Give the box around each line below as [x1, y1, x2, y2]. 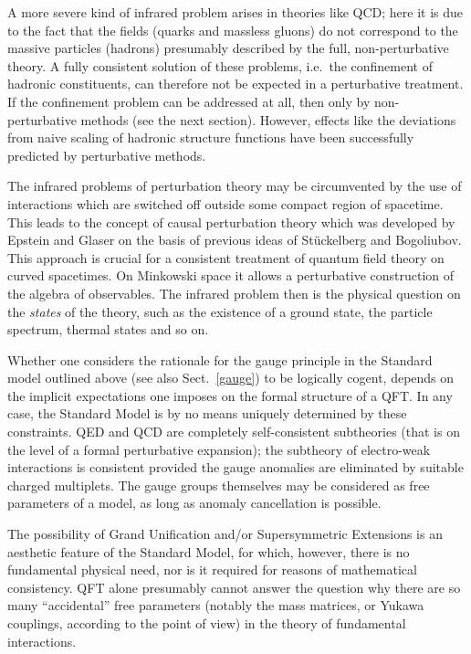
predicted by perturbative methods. [7, 145, 206, 164]
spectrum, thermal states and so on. [7, 320, 209, 339]
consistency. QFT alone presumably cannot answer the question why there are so [7, 577, 461, 596]
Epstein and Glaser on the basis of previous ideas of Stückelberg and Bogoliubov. [7, 230, 462, 249]
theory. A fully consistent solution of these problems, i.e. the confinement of [7, 56, 433, 75]
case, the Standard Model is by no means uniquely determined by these [7, 404, 407, 423]
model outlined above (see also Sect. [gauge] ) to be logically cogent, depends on [7, 368, 455, 387]
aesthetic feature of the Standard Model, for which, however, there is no [7, 542, 410, 561]
